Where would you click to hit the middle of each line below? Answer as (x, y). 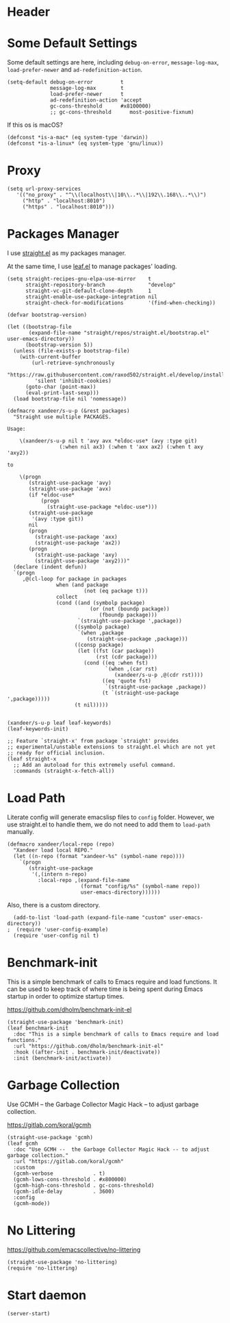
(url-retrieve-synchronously (73, 363)
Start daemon (47, 1295)
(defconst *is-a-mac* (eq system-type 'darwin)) (78, 138)
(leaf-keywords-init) (38, 729)
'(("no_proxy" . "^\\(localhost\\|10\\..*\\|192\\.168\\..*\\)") (111, 195)
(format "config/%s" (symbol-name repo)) (140, 886)
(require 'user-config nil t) (56, 935)
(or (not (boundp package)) (130, 609)
